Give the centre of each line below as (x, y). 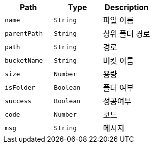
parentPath (24, 33)
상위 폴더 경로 (126, 34)
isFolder (20, 87)
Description (127, 7)
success (18, 101)
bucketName (24, 60)
